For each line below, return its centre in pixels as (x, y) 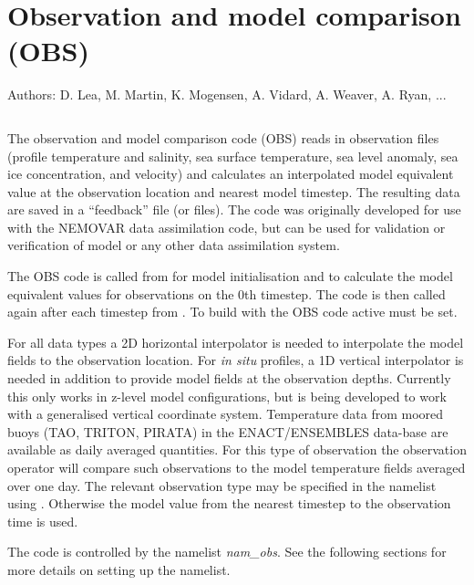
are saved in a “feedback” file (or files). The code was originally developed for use (234, 209)
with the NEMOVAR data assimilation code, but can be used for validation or (227, 227)
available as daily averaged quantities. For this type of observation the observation (237, 449)
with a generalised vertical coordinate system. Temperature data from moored (226, 414)
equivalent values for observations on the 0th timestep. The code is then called (227, 293)
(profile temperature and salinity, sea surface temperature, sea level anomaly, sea (233, 156)
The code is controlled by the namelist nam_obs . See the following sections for (227, 552)
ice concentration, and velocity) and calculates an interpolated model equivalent (231, 174)
